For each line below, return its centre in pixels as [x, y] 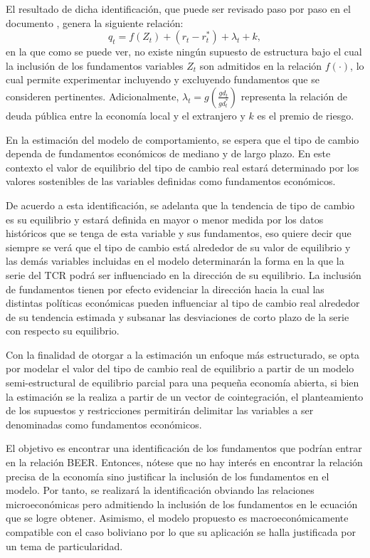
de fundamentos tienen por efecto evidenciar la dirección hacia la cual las [165, 289]
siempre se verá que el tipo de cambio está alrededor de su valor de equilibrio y [178, 247]
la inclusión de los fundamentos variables [95, 65]
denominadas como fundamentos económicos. [104, 424]
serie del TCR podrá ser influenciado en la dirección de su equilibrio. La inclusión [184, 274]
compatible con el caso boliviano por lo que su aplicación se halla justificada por [181, 532]
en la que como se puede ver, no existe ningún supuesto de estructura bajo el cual [184, 52]
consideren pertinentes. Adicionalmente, [92, 96]
